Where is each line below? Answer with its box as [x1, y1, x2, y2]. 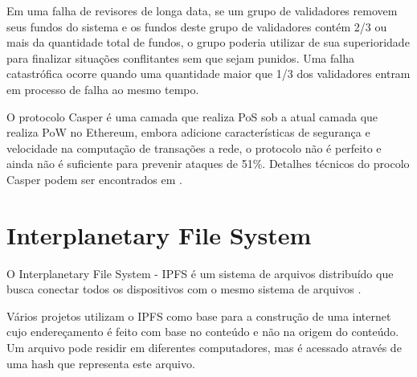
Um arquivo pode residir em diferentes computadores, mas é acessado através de [6, 339, 402, 356]
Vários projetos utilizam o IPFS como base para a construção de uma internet [6, 307, 391, 324]
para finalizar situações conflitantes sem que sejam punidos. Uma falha [6, 49, 354, 66]
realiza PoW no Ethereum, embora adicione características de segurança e [6, 124, 370, 141]
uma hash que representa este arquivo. [6, 354, 195, 371]
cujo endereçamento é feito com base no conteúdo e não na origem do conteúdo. [6, 323, 399, 340]
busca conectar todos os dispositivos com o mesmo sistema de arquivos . [6, 281, 362, 297]
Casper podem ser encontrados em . [6, 170, 182, 187]
